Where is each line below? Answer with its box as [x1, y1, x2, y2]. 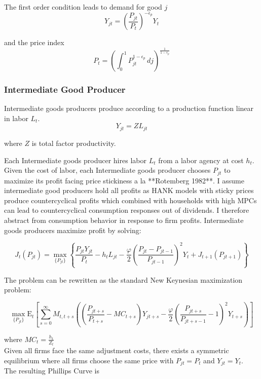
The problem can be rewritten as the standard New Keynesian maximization [4, 274, 243, 285]
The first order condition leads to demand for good [4, 2, 162, 12]
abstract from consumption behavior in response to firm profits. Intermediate [4, 214, 244, 225]
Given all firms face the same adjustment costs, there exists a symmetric [4, 345, 229, 356]
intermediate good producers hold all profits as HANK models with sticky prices [4, 185, 254, 196]
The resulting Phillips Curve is [4, 365, 99, 376]
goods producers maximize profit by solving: [4, 224, 141, 235]
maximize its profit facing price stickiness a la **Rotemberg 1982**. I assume [4, 175, 244, 185]
